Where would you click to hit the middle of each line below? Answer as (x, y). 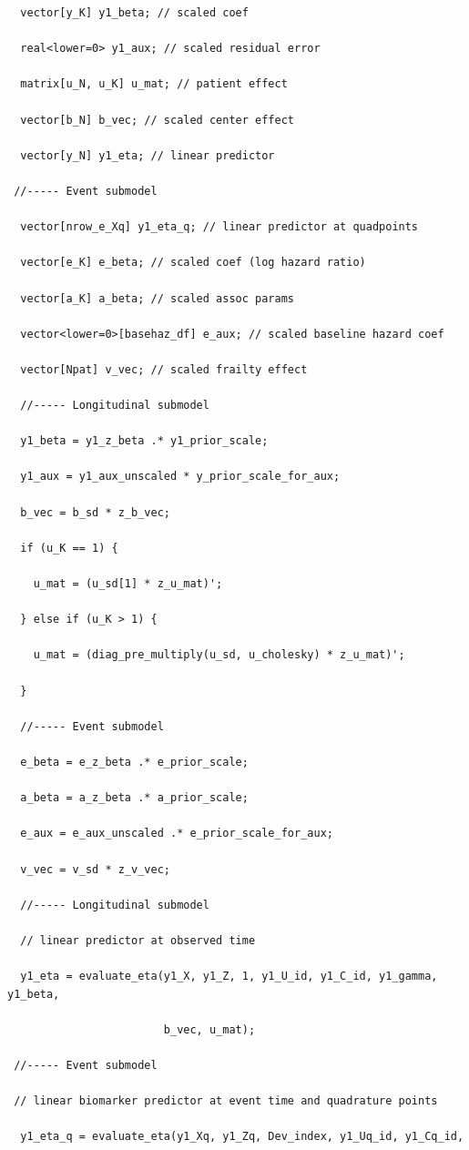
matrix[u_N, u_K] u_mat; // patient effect (154, 84)
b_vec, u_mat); (209, 1029)
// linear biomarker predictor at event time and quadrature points (226, 1101)
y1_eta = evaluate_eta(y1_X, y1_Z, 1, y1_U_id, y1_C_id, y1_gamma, (229, 977)
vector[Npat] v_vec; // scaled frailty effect (164, 369)
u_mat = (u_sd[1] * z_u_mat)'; (128, 584)
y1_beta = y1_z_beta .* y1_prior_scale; (144, 441)
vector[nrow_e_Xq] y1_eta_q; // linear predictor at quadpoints (219, 227)
